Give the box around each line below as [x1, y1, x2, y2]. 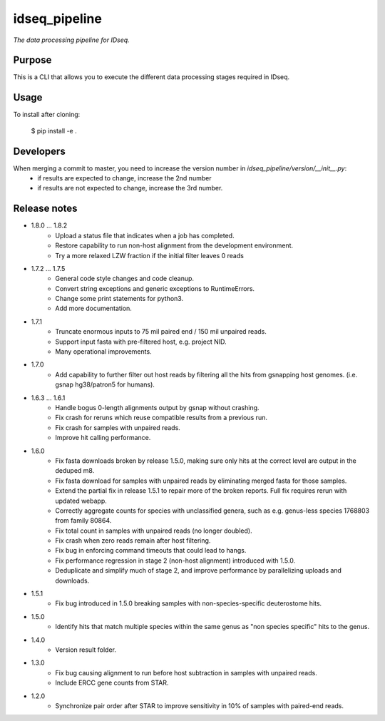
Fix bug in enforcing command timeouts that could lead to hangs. [55, 546, 247, 555]
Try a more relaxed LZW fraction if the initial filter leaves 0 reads [55, 251, 244, 260]
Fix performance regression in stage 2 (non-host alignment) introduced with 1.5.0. [55, 556, 296, 565]
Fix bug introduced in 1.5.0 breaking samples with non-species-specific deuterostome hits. [55, 599, 322, 608]
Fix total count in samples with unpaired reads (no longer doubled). [55, 526, 252, 535]
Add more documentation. [55, 304, 132, 313]
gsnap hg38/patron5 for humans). [55, 380, 155, 389]
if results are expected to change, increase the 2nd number [37, 174, 212, 183]
